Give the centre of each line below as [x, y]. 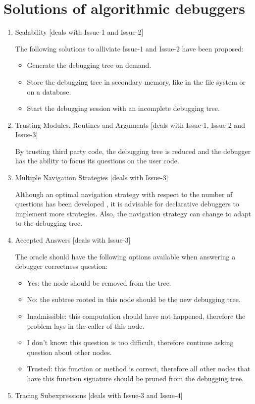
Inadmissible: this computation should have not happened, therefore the [136, 316]
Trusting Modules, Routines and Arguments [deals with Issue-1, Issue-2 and [130, 125]
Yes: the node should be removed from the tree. [99, 282]
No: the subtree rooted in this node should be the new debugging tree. [134, 299]
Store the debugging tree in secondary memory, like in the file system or [136, 81]
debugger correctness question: [61, 266]
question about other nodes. [69, 352]
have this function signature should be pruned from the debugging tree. [135, 378]
